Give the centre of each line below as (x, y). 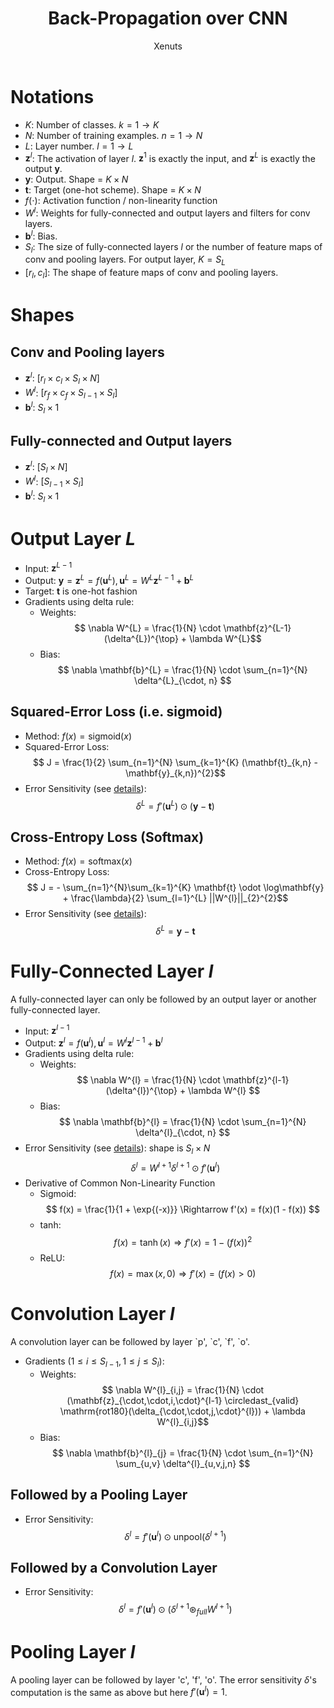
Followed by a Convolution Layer (114, 1567)
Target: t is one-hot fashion (81, 591)
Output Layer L (73, 538)
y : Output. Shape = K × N (76, 179)
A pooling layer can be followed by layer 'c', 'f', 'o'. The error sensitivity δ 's (163, 1679)
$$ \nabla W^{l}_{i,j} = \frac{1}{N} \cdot (183, 1389)
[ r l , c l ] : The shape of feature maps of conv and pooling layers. (151, 274)
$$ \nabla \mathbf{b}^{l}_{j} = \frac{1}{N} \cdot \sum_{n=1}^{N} (182, 1453)
